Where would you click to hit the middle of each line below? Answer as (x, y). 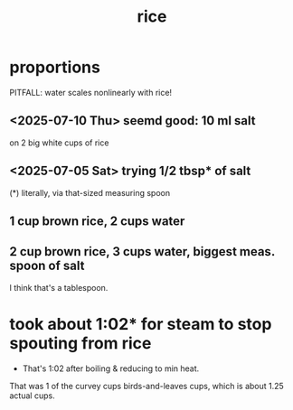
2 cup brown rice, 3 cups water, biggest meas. (142, 252)
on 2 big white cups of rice (59, 143)
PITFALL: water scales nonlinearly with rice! (91, 92)
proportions (55, 67)
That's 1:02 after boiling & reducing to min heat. (111, 368)
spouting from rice (80, 343)
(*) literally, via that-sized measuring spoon (90, 192)
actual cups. (33, 396)
